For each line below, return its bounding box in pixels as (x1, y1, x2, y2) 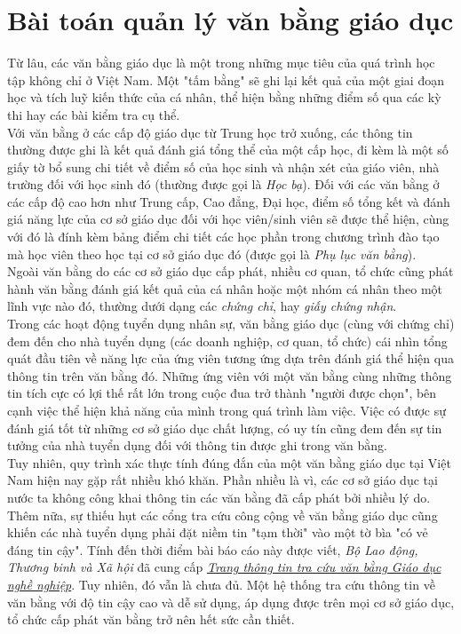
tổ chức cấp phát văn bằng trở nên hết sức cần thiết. (7, 610, 295, 629)
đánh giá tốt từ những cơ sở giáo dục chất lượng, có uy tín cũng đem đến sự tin (7, 418, 442, 437)
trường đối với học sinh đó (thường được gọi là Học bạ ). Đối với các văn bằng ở (7, 175, 440, 194)
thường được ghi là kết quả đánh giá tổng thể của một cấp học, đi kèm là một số (7, 140, 449, 159)
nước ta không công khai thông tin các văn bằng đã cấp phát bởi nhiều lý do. (7, 487, 431, 506)
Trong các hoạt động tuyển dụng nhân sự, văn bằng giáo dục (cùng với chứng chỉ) (7, 314, 455, 333)
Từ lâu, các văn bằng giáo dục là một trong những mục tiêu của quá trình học (7, 53, 435, 72)
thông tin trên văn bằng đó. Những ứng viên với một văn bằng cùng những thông (7, 366, 452, 384)
